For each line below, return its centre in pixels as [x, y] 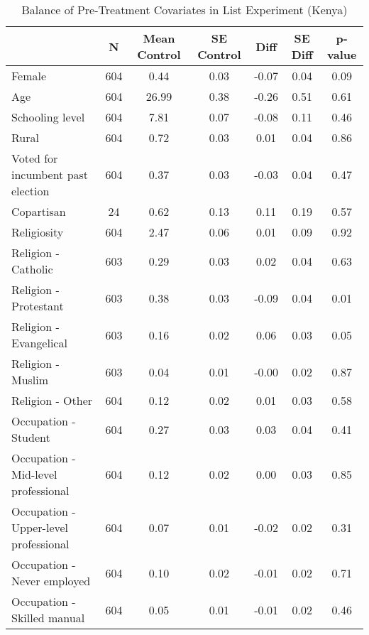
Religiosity [38, 232]
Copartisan [39, 211]
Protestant [38, 306]
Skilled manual [48, 618]
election [31, 191]
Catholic [32, 269]
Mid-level [34, 474]
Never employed [51, 581]
